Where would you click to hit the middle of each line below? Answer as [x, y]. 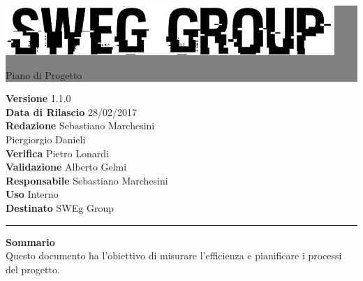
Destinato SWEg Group [60, 207]
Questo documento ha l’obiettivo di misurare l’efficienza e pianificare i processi [174, 255]
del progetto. [33, 269]
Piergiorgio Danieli [46, 139]
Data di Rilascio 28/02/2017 [71, 111]
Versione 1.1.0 [38, 98]
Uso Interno [32, 194]
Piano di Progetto [44, 74]
